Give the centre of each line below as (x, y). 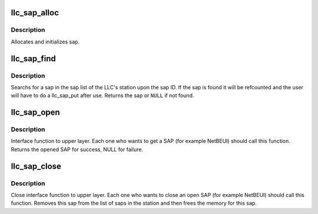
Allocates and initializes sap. (45, 42)
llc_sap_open (35, 113)
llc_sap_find (33, 58)
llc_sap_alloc (35, 13)
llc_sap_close (36, 166)
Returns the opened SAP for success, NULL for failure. (77, 149)
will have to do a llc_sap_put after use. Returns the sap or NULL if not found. (102, 96)
